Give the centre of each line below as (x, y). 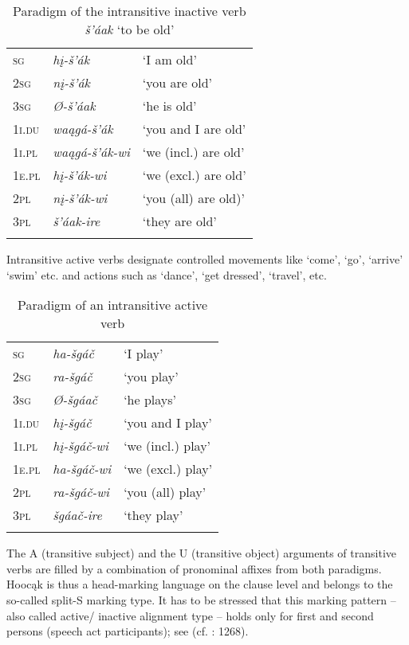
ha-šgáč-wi (82, 469)
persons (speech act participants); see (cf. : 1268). (128, 631)
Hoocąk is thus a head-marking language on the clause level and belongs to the (200, 584)
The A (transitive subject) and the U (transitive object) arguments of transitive (201, 553)
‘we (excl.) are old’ (194, 175)
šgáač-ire (77, 515)
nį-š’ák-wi (80, 198)
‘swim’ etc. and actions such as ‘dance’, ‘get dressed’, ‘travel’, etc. (167, 274)
